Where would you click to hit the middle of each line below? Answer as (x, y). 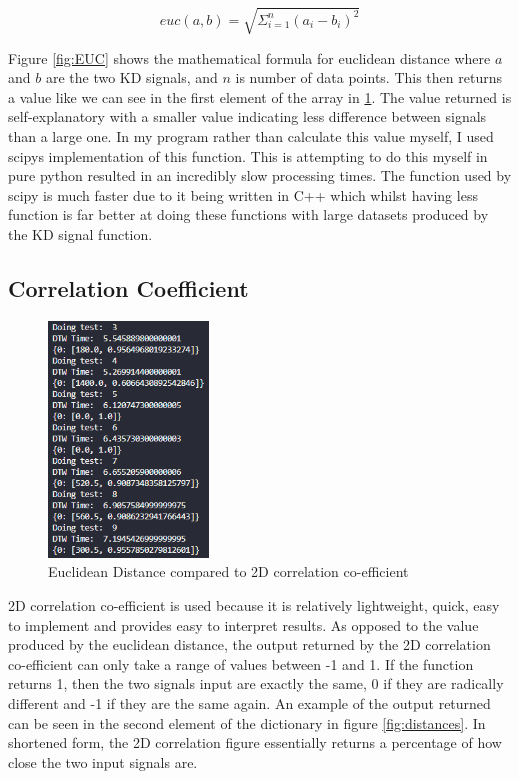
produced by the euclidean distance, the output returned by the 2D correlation (249, 644)
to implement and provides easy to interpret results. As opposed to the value (243, 624)
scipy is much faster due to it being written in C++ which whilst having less (243, 194)
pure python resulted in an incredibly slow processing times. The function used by (260, 175)
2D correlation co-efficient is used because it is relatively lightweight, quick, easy (254, 604)
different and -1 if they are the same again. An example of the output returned (249, 702)
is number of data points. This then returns (368, 77)
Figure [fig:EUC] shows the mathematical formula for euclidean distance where (249, 57)
